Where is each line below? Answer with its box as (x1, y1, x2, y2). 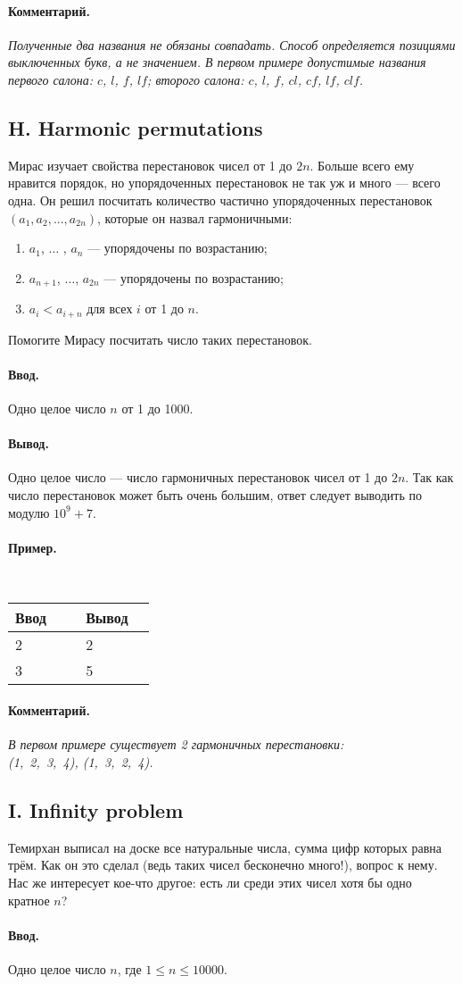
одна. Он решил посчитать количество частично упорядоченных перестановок (8, 190, 433, 209)
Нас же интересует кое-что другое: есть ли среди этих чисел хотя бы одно (8, 873, 412, 892)
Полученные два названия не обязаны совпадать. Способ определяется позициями (8, 35, 456, 54)
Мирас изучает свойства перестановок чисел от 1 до (8, 155, 293, 174)
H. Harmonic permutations (8, 113, 263, 141)
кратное (8, 890, 50, 909)
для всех (87, 299, 133, 318)
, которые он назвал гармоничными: (97, 208, 293, 227)
